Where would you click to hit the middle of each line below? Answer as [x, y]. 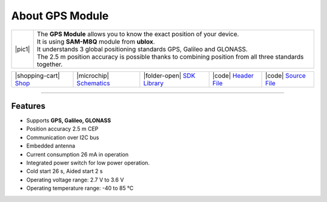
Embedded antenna [51, 146]
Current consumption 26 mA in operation [78, 154]
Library [154, 83]
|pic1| [22, 49]
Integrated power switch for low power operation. [88, 163]
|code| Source [286, 76]
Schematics [93, 83]
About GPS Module [60, 16]
